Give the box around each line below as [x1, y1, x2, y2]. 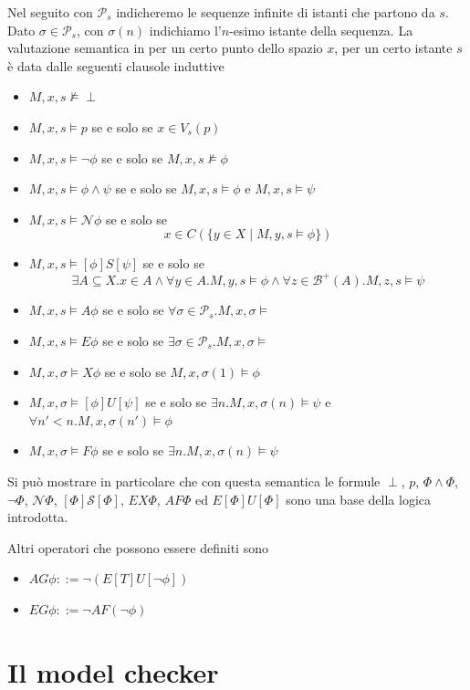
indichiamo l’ [149, 20, 222, 39]
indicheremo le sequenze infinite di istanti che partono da [116, 3, 435, 21]
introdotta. [7, 507, 68, 527]
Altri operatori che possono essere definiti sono [7, 538, 268, 557]
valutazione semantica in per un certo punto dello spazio [7, 38, 323, 57]
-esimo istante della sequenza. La [229, 20, 413, 39]
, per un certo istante [334, 38, 453, 57]
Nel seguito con [7, 3, 93, 21]
